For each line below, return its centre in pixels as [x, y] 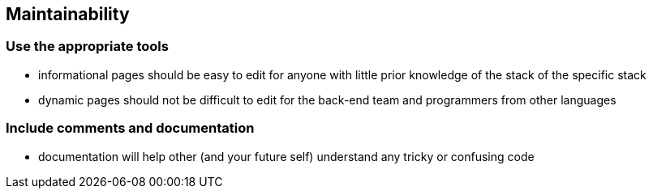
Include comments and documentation [130, 128]
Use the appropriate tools [87, 47]
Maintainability [68, 14]
